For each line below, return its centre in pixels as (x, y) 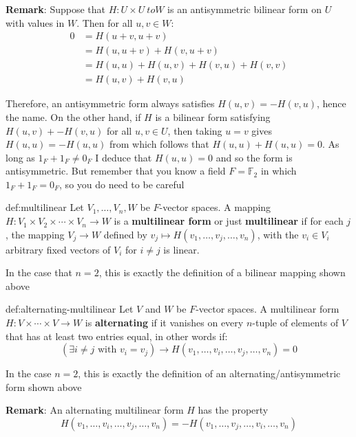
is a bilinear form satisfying (213, 116)
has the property (233, 410)
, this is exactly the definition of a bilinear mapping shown (222, 272)
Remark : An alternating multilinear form (95, 410)
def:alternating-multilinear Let (70, 309)
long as (20, 157)
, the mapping (35, 234)
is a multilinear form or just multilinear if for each (229, 221)
